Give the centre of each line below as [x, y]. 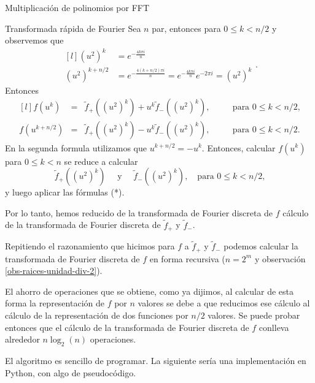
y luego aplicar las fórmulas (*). [65, 192]
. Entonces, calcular [239, 147]
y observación [280, 258]
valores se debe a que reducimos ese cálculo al [224, 303]
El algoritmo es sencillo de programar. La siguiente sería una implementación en [156, 360]
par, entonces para [186, 28]
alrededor [22, 339]
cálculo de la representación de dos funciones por [97, 315]
